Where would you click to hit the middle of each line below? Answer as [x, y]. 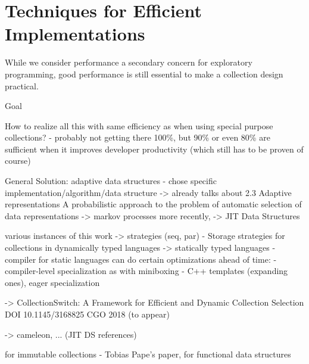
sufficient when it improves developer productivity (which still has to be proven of [154, 149]
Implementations [75, 34]
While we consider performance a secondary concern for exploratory [129, 62]
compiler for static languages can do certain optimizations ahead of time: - [141, 259]
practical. [22, 85]
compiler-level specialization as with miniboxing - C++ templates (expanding [146, 271]
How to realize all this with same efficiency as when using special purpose [139, 125]
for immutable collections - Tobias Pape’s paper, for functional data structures [148, 354]
